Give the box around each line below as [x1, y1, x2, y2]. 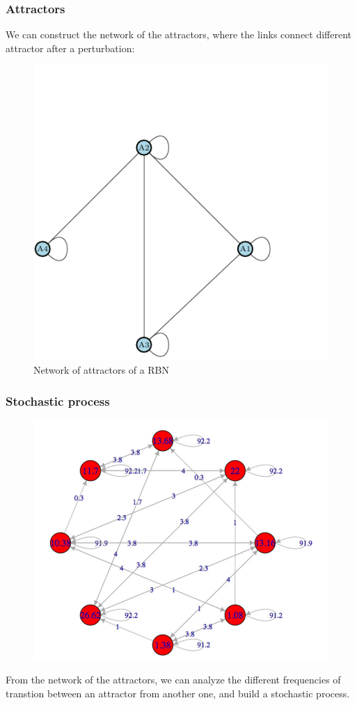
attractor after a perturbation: [6, 40, 135, 55]
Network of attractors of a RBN [33, 363, 170, 377]
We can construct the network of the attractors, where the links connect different [6, 27, 352, 42]
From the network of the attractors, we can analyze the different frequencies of [6, 672, 341, 687]
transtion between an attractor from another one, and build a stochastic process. [6, 686, 350, 700]
